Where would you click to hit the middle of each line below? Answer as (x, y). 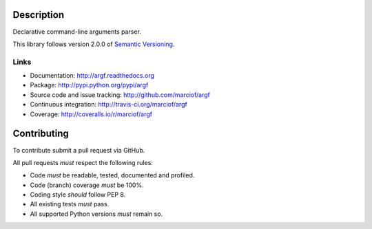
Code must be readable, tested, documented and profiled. (112, 175)
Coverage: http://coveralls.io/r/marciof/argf (91, 114)
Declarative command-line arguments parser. (77, 32)
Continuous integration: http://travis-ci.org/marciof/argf (108, 105)
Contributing (41, 134)
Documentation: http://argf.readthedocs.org (92, 76)
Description (39, 15)
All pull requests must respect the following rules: (83, 162)
